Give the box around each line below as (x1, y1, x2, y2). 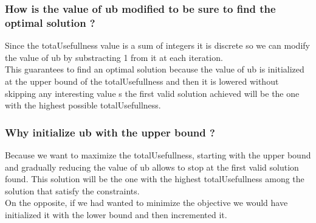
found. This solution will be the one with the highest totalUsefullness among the (5, 172, 304, 185)
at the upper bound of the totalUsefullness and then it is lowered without (5, 74, 279, 87)
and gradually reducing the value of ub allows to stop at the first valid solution (5, 160, 299, 173)
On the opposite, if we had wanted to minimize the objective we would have (5, 196, 288, 209)
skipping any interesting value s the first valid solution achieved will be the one (5, 87, 300, 99)
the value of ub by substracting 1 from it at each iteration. (5, 51, 223, 63)
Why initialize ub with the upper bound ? (5, 124, 215, 140)
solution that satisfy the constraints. (5, 184, 140, 197)
